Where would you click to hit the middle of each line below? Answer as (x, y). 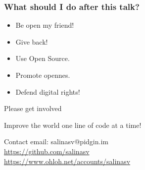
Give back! (32, 41)
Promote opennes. (43, 75)
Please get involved (33, 108)
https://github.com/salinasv (47, 151)
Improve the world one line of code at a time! (73, 125)
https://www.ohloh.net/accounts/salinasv (67, 161)
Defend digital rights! (48, 91)
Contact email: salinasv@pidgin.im (56, 142)
